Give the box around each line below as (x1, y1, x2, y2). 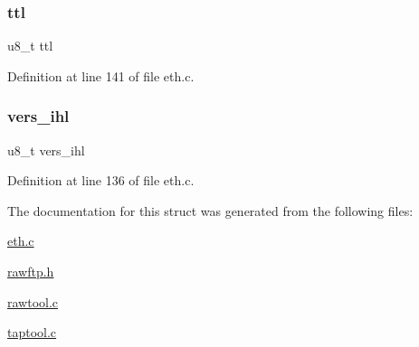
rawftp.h (7, 262, 54, 280)
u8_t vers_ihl (7, 140, 85, 159)
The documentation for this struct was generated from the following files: (7, 201, 414, 220)
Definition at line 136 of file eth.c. (7, 171, 195, 190)
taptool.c (7, 323, 57, 342)
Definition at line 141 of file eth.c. (7, 66, 195, 85)
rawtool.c (7, 292, 59, 311)
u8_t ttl (7, 36, 53, 55)
